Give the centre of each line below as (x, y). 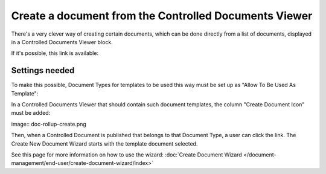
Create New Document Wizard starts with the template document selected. (104, 143)
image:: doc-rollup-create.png (49, 124)
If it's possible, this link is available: (55, 53)
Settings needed (43, 70)
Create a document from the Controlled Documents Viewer (162, 16)
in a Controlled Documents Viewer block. (62, 42)
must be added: (31, 113)
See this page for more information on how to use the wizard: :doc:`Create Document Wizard (127, 155)
